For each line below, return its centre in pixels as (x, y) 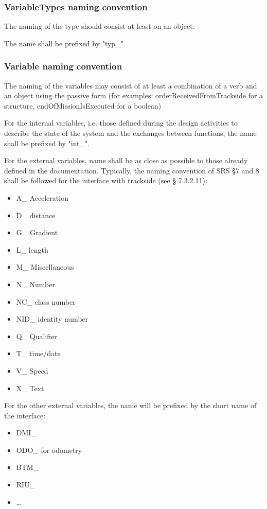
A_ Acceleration (42, 197)
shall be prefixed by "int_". (47, 143)
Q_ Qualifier (37, 336)
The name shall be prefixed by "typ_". (65, 43)
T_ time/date (38, 353)
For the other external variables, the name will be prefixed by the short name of (130, 405)
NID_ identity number (52, 319)
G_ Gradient (37, 232)
